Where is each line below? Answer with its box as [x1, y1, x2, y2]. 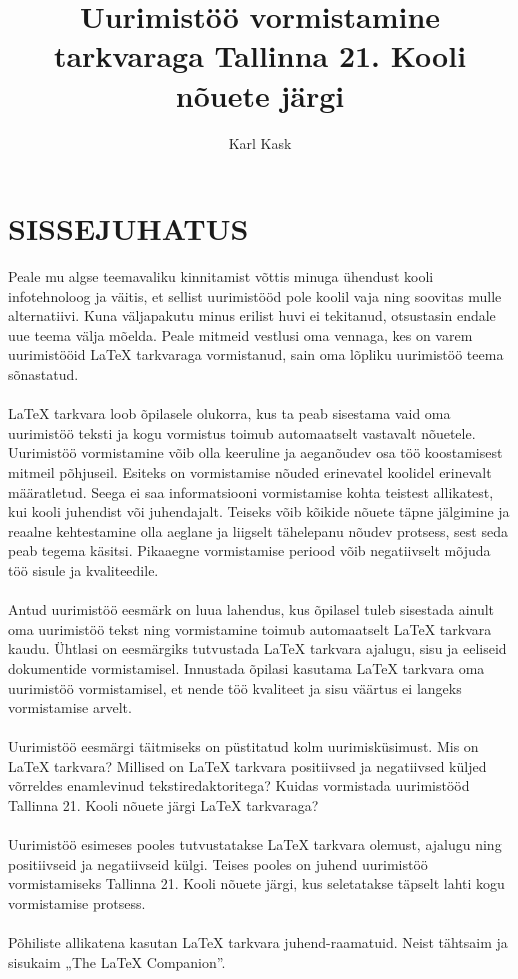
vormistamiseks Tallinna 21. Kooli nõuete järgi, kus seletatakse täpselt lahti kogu [8, 873, 505, 894]
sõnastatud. [8, 364, 79, 384]
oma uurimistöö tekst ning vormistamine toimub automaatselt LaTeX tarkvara [8, 618, 492, 639]
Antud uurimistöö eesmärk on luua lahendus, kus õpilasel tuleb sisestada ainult [8, 599, 495, 620]
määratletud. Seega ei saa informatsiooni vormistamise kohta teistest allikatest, [8, 481, 494, 502]
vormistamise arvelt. [8, 697, 132, 718]
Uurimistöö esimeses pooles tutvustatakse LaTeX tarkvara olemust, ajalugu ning [8, 834, 502, 855]
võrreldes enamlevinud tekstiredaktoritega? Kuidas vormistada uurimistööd [8, 775, 470, 796]
